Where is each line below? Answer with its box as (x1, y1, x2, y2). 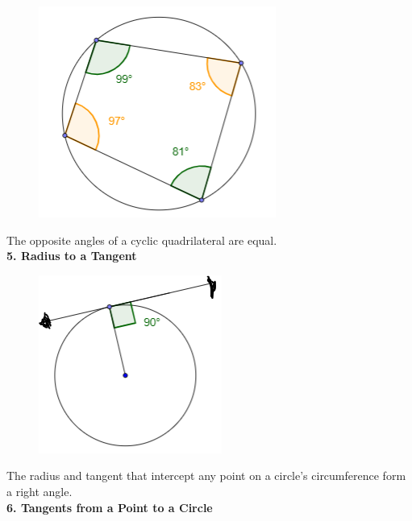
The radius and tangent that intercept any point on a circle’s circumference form (6, 467, 406, 484)
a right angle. (6, 482, 73, 499)
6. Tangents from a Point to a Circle (6, 498, 213, 515)
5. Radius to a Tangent (6, 247, 137, 264)
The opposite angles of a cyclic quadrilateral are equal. (6, 231, 277, 248)
